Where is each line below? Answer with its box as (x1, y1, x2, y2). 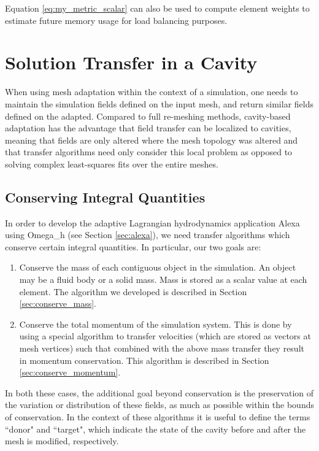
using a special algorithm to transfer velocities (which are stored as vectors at (19, 330, 311, 342)
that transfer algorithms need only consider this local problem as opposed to (5, 145, 293, 158)
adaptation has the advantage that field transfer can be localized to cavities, (5, 121, 291, 134)
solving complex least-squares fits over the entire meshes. (5, 157, 218, 170)
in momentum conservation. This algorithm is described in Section (19, 353, 269, 366)
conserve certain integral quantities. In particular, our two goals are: (5, 240, 261, 253)
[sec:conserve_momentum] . (19, 366, 121, 379)
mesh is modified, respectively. (5, 434, 119, 447)
